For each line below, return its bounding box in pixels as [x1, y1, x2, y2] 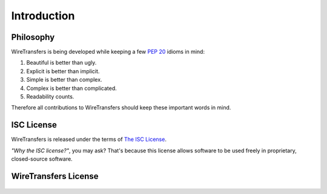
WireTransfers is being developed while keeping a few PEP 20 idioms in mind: [11, 48, 205, 56]
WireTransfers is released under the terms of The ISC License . [11, 136, 167, 143]
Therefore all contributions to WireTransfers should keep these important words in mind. [11, 104, 231, 111]
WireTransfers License [11, 171, 99, 181]
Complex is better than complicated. [26, 85, 117, 92]
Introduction [11, 9, 75, 22]
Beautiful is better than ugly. [26, 59, 97, 66]
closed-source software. [11, 155, 73, 163]
